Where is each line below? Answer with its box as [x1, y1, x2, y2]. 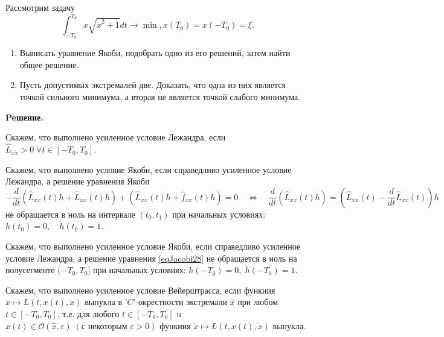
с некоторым [81, 322, 127, 331]
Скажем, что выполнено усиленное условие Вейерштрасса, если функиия [5, 283, 275, 296]
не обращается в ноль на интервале [5, 207, 135, 220]
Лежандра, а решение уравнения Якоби [5, 175, 150, 187]
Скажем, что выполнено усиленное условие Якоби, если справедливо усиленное [5, 240, 301, 253]
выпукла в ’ [85, 295, 127, 308]
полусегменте [5, 263, 55, 276]
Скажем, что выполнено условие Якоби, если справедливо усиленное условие [5, 163, 292, 175]
